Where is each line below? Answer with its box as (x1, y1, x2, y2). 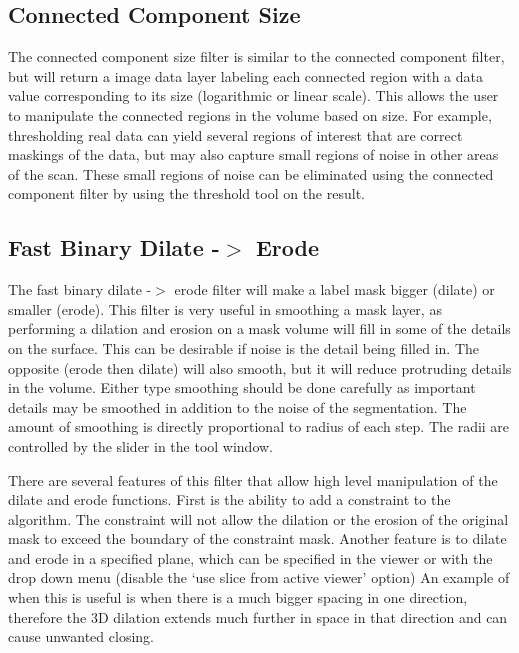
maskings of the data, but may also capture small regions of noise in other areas (8, 144, 499, 165)
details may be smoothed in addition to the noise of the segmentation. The (8, 396, 467, 417)
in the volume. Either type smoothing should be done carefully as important (8, 377, 476, 398)
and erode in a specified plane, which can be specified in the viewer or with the (8, 547, 493, 568)
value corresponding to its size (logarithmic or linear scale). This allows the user (8, 85, 499, 106)
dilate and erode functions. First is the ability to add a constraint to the (8, 489, 451, 510)
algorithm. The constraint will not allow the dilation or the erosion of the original (8, 508, 509, 529)
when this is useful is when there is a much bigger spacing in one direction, (8, 587, 468, 608)
